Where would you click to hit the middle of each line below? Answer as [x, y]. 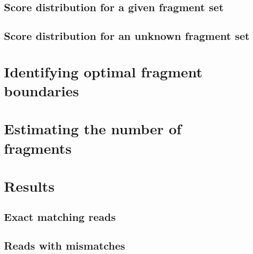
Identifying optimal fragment [103, 71]
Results [29, 186]
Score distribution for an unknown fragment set [127, 36]
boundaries [41, 90]
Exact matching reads [60, 217]
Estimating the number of [93, 129]
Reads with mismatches [65, 245]
